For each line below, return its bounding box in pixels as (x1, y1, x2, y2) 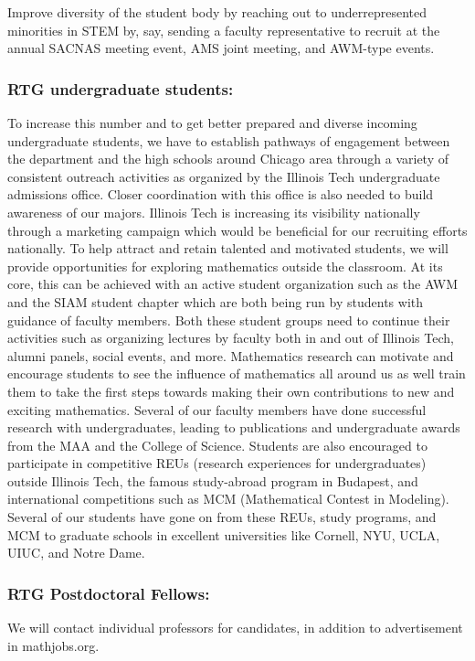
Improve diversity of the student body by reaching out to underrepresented (7, 3, 427, 21)
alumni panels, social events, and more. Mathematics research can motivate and (7, 346, 454, 365)
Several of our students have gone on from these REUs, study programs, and (7, 507, 437, 527)
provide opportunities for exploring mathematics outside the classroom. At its (7, 256, 443, 275)
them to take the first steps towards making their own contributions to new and (7, 381, 455, 400)
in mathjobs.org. (7, 635, 100, 655)
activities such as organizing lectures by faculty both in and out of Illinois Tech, (7, 328, 454, 347)
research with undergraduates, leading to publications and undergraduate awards (7, 418, 460, 437)
